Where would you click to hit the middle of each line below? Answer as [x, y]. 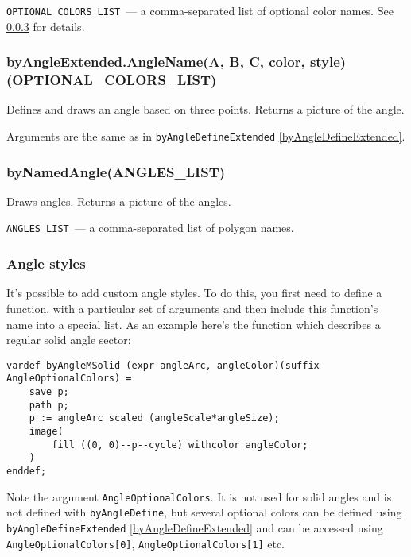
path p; [49, 405]
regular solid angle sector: [69, 340]
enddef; [27, 471]
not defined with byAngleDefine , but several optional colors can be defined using [204, 512]
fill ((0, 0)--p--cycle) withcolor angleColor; [180, 445]
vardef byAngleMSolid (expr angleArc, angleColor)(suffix [163, 365]
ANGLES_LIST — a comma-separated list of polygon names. [150, 228]
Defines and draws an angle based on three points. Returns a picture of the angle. [205, 109]
